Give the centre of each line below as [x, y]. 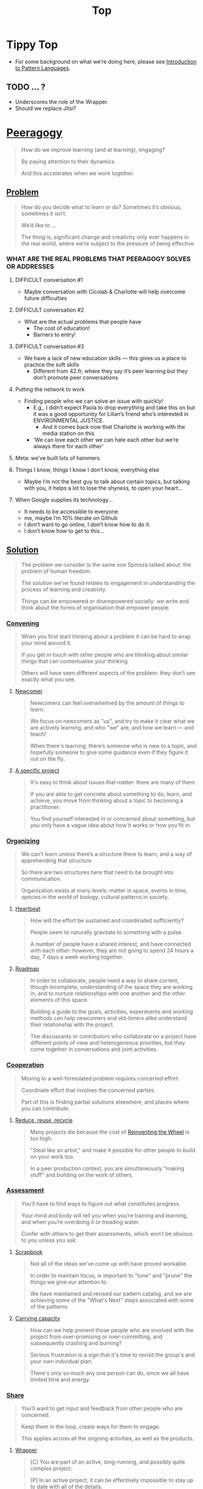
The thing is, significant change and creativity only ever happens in [105, 237]
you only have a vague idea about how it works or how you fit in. [111, 825]
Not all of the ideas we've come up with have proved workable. [109, 1264]
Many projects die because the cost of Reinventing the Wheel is [110, 1132]
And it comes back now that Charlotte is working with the [114, 426]
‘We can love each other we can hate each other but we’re [106, 440]
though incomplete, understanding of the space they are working [111, 987]
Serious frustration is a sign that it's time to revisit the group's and [112, 1355]
